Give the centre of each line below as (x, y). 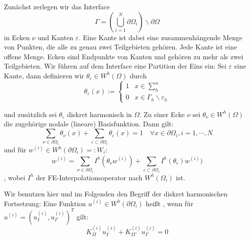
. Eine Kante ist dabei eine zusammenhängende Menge (160, 37)
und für (15, 150)
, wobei (15, 177)
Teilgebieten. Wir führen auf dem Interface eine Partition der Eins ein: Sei (115, 66)
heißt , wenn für (170, 203)
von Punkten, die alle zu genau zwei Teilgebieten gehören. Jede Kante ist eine (121, 47)
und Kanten (55, 37)
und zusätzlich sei (30, 114)
